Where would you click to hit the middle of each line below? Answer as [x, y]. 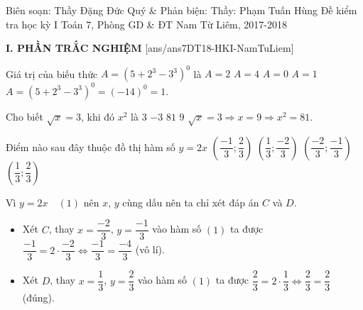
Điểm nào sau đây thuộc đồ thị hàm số [91, 146]
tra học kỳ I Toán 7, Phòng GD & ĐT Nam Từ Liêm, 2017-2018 [147, 24]
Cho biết [25, 116]
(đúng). [38, 298]
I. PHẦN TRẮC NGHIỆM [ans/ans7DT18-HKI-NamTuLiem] [150, 48]
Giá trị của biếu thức [52, 73]
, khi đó [98, 116]
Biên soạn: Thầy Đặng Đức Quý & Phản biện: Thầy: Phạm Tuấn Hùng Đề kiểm [181, 10]
